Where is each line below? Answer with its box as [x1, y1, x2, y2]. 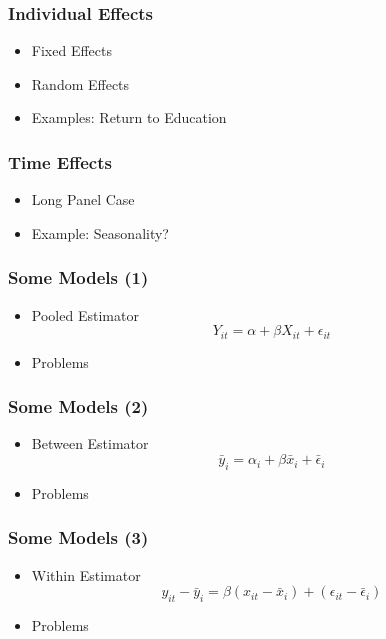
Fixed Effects [31, 40, 112, 61]
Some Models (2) [8, 394, 149, 419]
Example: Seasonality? [31, 222, 169, 243]
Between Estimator [31, 433, 149, 454]
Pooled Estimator [31, 304, 139, 325]
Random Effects [31, 73, 130, 94]
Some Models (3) [8, 525, 149, 550]
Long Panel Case [31, 189, 135, 210]
